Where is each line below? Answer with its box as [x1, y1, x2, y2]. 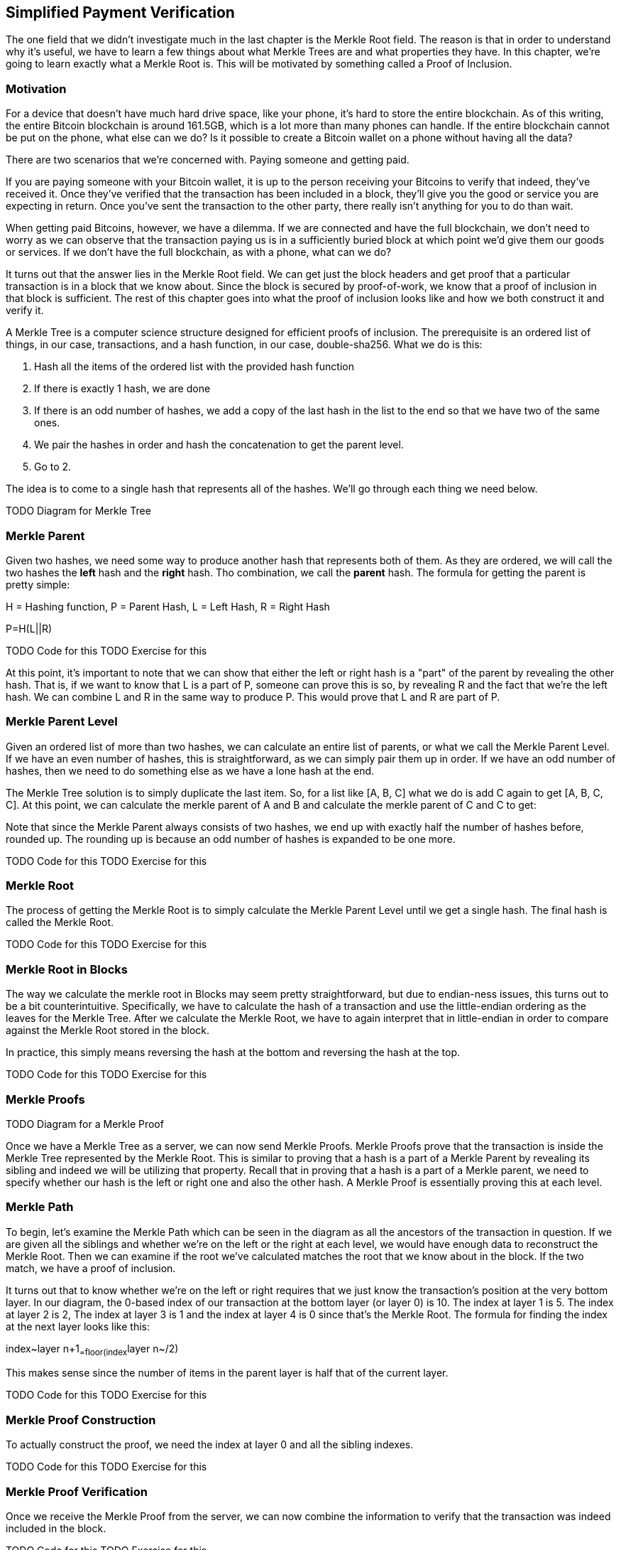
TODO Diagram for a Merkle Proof [6, 1117, 164, 1130]
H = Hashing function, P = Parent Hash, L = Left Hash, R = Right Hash [6, 600, 330, 613]
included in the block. [6, 1522, 106, 1534]
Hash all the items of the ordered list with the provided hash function [34, 360, 354, 373]
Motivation [6, 81, 67, 96]
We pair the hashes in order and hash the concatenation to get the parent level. [34, 438, 404, 451]
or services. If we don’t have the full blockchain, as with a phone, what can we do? [6, 246, 392, 259]
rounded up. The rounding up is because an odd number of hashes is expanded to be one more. [6, 832, 456, 845]
